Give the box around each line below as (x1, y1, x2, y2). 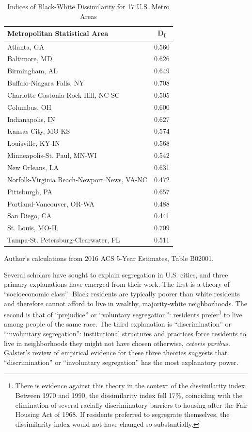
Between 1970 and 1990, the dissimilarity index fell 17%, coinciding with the (15, 390, 243, 400)
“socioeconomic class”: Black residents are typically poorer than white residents (4, 288, 240, 298)
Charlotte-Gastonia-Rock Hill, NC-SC (7, 89, 120, 100)
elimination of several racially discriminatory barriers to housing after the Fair (15, 399, 248, 410)
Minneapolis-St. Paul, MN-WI (7, 150, 97, 160)
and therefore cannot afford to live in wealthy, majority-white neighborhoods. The (4, 298, 247, 308)
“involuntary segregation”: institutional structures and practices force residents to (4, 328, 246, 338)
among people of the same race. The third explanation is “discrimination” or (4, 319, 231, 329)
